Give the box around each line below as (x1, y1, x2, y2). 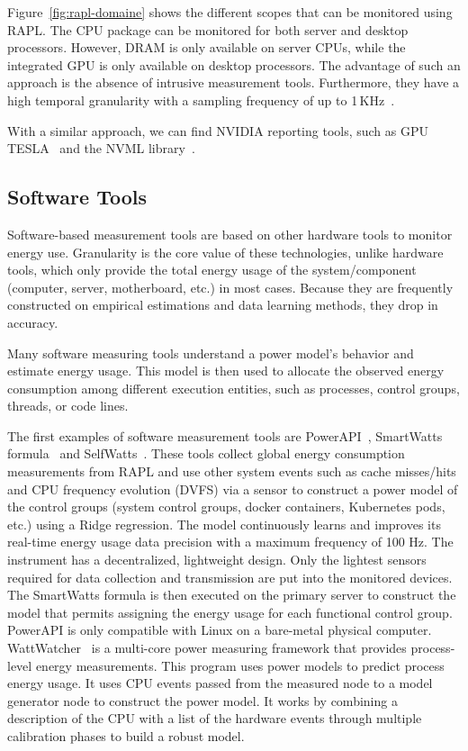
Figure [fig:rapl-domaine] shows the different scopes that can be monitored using (7, 3, 453, 21)
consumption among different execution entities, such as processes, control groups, (7, 378, 460, 397)
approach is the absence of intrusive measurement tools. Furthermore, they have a (7, 73, 460, 92)
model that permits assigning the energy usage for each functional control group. (7, 602, 453, 621)
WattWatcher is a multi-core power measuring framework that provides (7, 638, 407, 657)
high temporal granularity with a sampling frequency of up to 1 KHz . (7, 90, 395, 109)
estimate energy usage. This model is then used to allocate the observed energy (7, 361, 445, 380)
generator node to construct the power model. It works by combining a (7, 691, 398, 710)
